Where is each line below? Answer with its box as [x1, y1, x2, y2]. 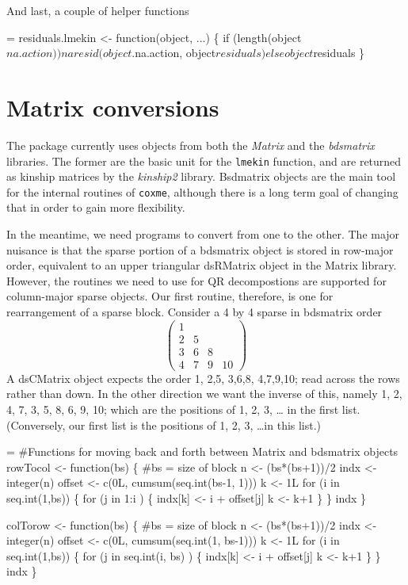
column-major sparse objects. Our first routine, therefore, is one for [6, 288, 334, 304]
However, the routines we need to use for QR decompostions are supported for [6, 272, 387, 289]
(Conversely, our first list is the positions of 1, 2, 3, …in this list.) [6, 416, 322, 433]
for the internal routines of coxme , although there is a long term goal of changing [6, 183, 398, 200]
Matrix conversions [6, 90, 219, 123]
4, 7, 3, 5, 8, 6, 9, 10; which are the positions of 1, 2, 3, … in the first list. [6, 400, 360, 417]
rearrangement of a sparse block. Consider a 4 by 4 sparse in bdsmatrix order [6, 303, 383, 319]
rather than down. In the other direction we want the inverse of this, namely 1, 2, [6, 385, 402, 402]
